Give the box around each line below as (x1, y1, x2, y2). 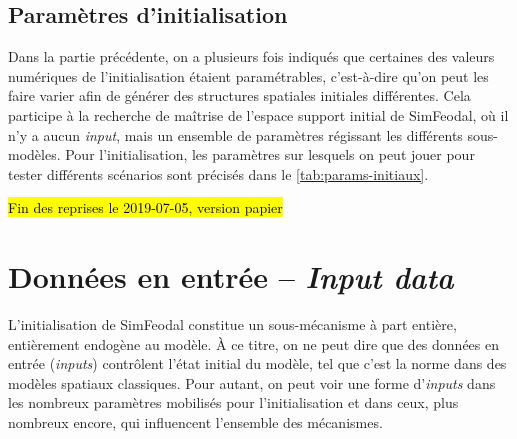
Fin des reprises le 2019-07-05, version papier (8, 197, 283, 218)
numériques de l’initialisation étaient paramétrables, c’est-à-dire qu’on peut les (8, 65, 489, 86)
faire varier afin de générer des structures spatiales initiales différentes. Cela (8, 85, 471, 106)
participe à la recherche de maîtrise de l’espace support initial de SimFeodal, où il (8, 104, 509, 125)
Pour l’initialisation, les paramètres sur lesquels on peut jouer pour (65, 144, 475, 165)
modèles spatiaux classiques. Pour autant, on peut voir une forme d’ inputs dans (8, 372, 496, 393)
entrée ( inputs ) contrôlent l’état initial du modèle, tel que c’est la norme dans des (8, 353, 507, 374)
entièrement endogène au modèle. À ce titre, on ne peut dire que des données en (8, 333, 499, 354)
